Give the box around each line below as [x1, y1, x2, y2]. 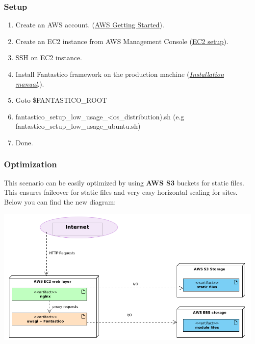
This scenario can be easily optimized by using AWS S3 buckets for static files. [4, 177, 244, 187]
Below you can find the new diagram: [4, 196, 116, 206]
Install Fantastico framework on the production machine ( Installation [15, 69, 224, 79]
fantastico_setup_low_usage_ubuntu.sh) [15, 121, 141, 131]
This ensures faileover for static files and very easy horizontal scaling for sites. [4, 187, 238, 197]
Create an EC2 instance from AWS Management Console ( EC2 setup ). [15, 36, 229, 46]
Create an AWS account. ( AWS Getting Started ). [15, 20, 164, 30]
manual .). [15, 78, 44, 89]
